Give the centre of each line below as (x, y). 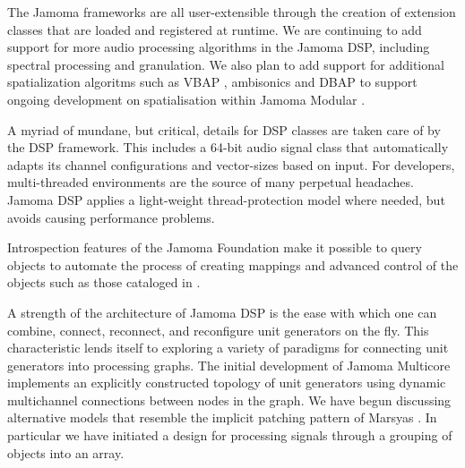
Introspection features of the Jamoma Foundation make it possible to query (215, 247)
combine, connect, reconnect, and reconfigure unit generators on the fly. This (218, 330)
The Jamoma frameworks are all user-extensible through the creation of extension (232, 12)
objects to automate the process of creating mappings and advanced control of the (233, 264)
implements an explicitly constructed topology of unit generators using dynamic (227, 383)
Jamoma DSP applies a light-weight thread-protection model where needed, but (226, 199)
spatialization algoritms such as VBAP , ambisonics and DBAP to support (212, 82)
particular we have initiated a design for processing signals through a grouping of (230, 435)
